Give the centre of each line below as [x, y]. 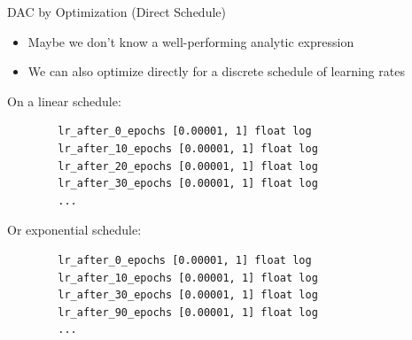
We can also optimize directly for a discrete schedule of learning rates [216, 71]
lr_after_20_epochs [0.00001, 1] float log [188, 166]
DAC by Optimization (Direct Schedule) [117, 12]
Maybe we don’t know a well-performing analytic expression [191, 41]
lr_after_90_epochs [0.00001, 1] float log [188, 312]
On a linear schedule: [64, 100]
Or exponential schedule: [74, 230]
